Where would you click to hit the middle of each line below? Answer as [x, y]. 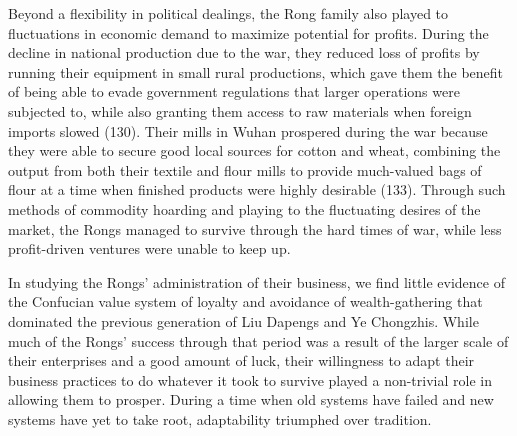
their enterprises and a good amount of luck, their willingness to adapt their [241, 360]
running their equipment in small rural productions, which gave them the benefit [256, 71]
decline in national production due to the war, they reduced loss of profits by [244, 52]
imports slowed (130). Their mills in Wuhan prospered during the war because [248, 130]
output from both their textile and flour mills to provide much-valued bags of [245, 169]
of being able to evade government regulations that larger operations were [234, 91]
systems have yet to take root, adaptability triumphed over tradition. [220, 418]
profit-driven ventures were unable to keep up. [149, 248]
